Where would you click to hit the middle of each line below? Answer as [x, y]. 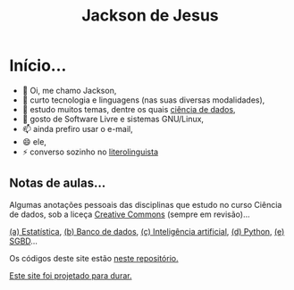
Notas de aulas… [58, 183]
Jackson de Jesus [150, 16]
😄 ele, [34, 141]
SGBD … [24, 241]
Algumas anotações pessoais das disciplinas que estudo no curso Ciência [146, 204]
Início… [38, 66]
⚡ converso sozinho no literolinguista [90, 152]
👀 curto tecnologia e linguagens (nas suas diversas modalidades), [143, 100]
